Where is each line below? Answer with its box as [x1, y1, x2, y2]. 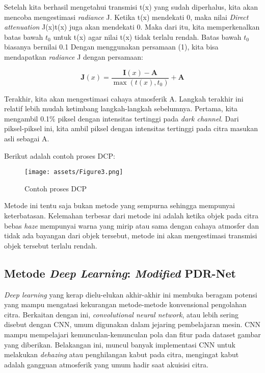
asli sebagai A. [4, 133, 49, 143]
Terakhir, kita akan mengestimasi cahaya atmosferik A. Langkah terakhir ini [4, 93, 244, 104]
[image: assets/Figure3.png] [24, 168, 123, 176]
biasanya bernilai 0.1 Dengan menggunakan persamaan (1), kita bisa [4, 41, 219, 52]
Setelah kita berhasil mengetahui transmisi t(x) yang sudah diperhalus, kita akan [4, 2, 258, 12]
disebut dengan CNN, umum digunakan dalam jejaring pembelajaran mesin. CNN [4, 319, 261, 330]
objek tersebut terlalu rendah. [4, 240, 97, 251]
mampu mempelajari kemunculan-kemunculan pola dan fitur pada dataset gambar [4, 329, 261, 339]
